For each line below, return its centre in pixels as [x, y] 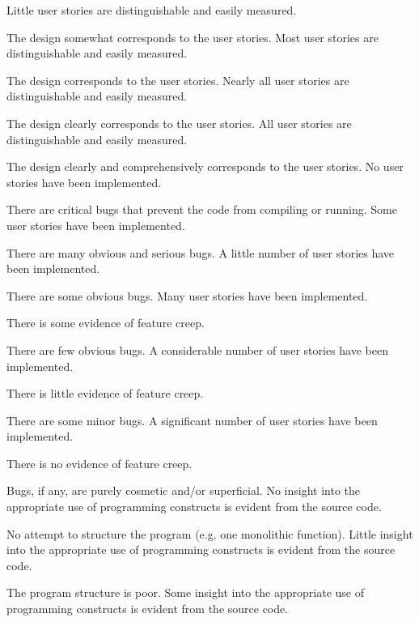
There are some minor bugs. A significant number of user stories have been [192, 420]
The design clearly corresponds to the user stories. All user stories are [179, 123]
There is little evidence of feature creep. [105, 393]
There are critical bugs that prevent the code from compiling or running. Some [202, 209]
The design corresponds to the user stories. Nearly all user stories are [178, 80]
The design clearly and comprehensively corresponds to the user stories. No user [205, 166]
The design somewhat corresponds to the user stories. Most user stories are [193, 37]
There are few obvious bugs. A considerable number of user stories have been [197, 349]
